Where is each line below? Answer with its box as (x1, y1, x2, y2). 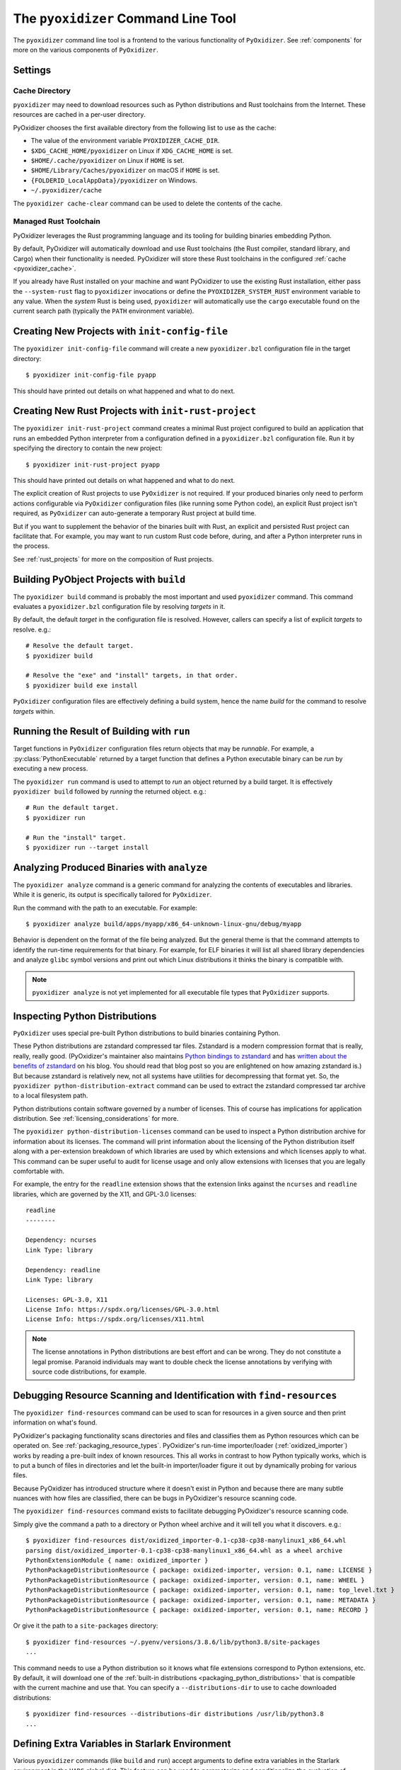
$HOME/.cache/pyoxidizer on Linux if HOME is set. (30, 156, 185, 165)
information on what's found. (13, 1418, 98, 1427)
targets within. (13, 707, 55, 715)
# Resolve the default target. (25, 641, 134, 650)
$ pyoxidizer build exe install (25, 681, 138, 690)
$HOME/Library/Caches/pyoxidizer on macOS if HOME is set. (30, 166, 220, 175)
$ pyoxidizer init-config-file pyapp (25, 371, 157, 379)
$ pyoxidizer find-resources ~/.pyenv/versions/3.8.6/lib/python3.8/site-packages (25, 1638, 320, 1646)
